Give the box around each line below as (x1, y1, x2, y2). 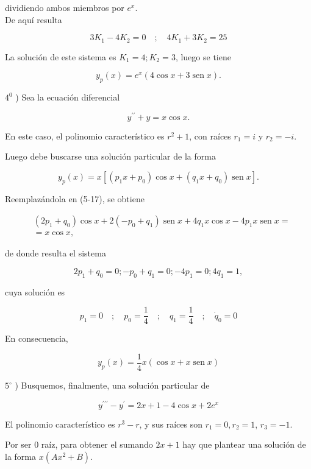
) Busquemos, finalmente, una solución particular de (15, 379, 210, 392)
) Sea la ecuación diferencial (15, 91, 120, 104)
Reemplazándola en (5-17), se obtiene (5, 192, 145, 205)
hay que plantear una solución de (182, 438, 306, 451)
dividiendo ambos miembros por (5, 1, 124, 13)
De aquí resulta (5, 13, 62, 26)
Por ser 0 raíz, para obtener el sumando (5, 438, 153, 451)
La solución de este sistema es (5, 50, 116, 63)
